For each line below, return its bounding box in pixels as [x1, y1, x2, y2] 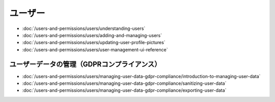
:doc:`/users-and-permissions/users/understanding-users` [22, 25, 146, 31]
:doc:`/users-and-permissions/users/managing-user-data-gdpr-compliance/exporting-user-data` [22, 87, 227, 93]
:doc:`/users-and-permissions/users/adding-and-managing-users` [22, 32, 162, 38]
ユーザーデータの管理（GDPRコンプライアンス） [9, 60, 161, 69]
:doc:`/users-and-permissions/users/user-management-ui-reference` [22, 46, 168, 53]
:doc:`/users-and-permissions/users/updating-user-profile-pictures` [22, 40, 166, 46]
